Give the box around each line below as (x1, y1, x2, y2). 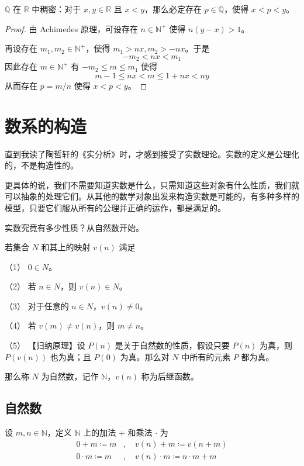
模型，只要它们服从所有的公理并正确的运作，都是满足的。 (5, 201, 226, 213)
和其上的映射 (41, 241, 91, 253)
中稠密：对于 (32, 3, 81, 15)
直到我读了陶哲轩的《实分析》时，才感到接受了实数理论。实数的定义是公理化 (5, 147, 299, 160)
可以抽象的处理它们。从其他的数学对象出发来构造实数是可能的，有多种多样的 (5, 190, 299, 202)
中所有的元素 (181, 350, 231, 363)
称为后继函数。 (141, 370, 199, 382)
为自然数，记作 (41, 370, 99, 382)
